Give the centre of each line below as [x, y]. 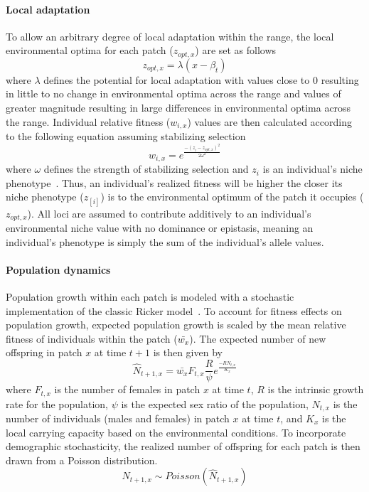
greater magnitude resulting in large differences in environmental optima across [178, 108]
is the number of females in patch [127, 389]
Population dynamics [58, 269]
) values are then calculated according [269, 121]
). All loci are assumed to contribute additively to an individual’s [169, 213]
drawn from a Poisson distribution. [82, 460]
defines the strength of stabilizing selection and [146, 169]
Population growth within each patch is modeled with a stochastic [150, 297]
